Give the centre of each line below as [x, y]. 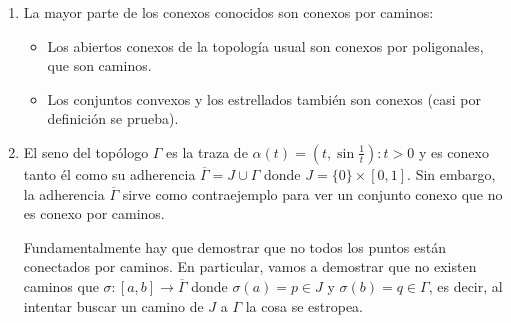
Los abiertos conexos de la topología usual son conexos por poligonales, [265, 45]
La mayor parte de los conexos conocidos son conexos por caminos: [228, 12]
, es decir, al [465, 285]
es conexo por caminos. [94, 213]
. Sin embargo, [451, 173]
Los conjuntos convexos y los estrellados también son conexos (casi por [264, 98]
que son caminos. [99, 65]
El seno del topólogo [86, 151]
